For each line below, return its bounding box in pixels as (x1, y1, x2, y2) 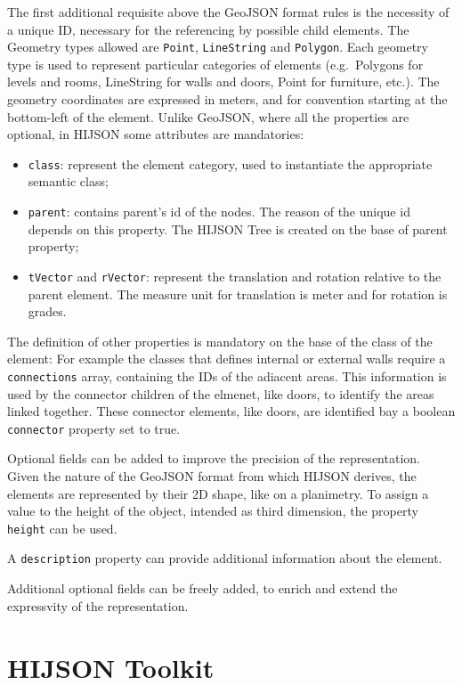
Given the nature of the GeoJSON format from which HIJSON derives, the (7, 467, 417, 485)
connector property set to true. (7, 419, 181, 437)
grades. (28, 302, 67, 321)
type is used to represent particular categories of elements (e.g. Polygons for (7, 54, 424, 73)
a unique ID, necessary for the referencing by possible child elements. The (7, 20, 409, 38)
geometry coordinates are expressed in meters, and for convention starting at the (7, 90, 448, 109)
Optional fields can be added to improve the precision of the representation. (7, 449, 420, 468)
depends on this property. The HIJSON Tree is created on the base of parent (28, 219, 448, 238)
